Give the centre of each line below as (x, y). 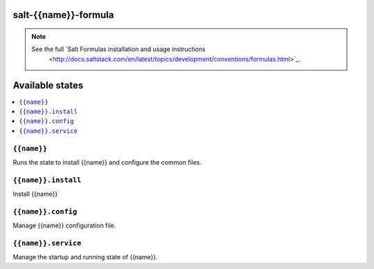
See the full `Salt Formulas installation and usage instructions (118, 49)
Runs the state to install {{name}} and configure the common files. (107, 163)
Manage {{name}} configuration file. (64, 225)
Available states (48, 85)
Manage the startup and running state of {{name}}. (86, 257)
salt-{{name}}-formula (63, 15)
